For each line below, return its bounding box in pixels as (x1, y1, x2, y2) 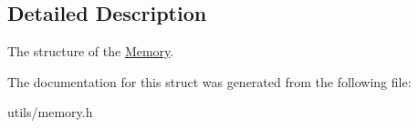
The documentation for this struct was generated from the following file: (7, 72, 412, 91)
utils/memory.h (7, 103, 93, 122)
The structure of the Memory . (7, 42, 174, 61)
